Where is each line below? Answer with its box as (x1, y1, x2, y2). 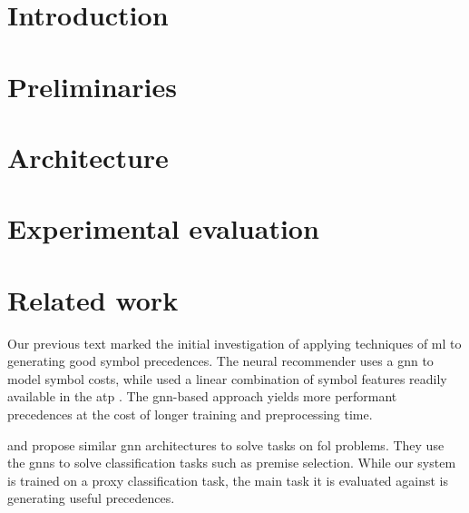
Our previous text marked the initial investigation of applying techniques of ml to (7, 333, 462, 352)
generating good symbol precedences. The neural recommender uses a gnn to (7, 351, 434, 370)
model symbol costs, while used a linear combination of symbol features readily (7, 369, 447, 388)
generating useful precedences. (7, 488, 175, 508)
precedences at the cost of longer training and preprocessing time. (7, 405, 373, 423)
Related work (7, 281, 179, 318)
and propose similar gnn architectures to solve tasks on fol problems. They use (7, 435, 445, 454)
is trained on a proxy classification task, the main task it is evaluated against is (7, 470, 449, 489)
